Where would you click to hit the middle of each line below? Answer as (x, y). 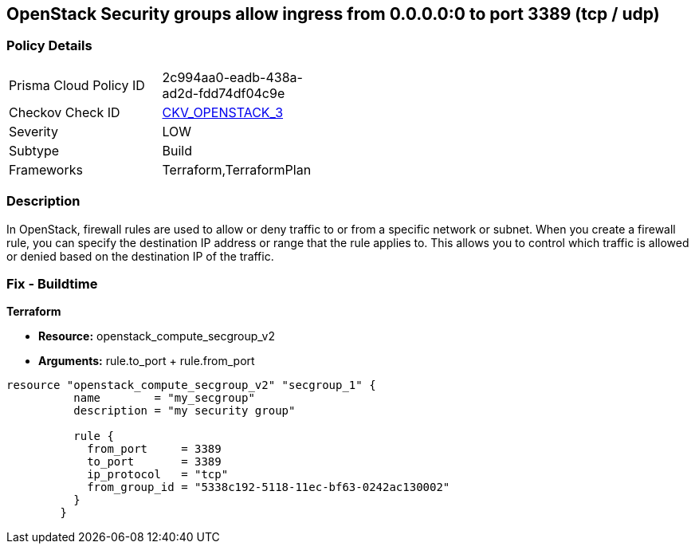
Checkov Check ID (65, 112)
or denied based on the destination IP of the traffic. (140, 256)
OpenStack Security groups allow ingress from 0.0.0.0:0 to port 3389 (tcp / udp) (333, 14)
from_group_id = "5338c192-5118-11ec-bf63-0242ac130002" (269, 487)
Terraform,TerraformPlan (237, 169)
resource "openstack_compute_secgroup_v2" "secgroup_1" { (191, 385)
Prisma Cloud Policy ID (77, 85)
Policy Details (49, 46)
